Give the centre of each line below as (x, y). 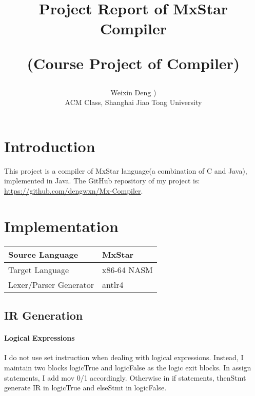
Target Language (39, 269)
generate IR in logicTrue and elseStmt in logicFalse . (85, 388)
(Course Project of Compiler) (133, 63)
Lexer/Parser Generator (51, 284)
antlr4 (113, 284)
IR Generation (44, 315)
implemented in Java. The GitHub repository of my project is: (102, 181)
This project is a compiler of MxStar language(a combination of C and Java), (126, 170)
